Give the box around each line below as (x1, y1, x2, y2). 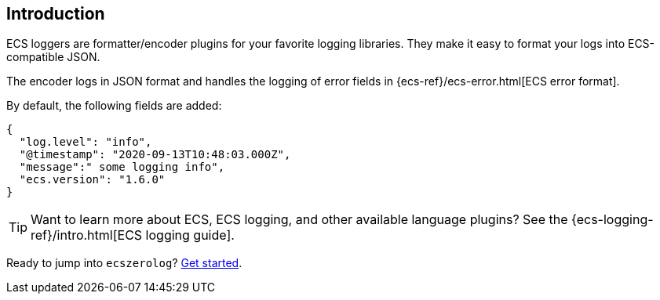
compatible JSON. (6, 50, 100, 64)
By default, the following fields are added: (6, 99, 222, 113)
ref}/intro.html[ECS (31, 227, 143, 244)
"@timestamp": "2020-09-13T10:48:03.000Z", (19, 148, 291, 161)
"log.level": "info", (19, 136, 152, 149)
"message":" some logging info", (19, 161, 225, 174)
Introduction (6, 4, 105, 23)
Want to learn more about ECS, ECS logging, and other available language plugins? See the (31, 211, 568, 228)
